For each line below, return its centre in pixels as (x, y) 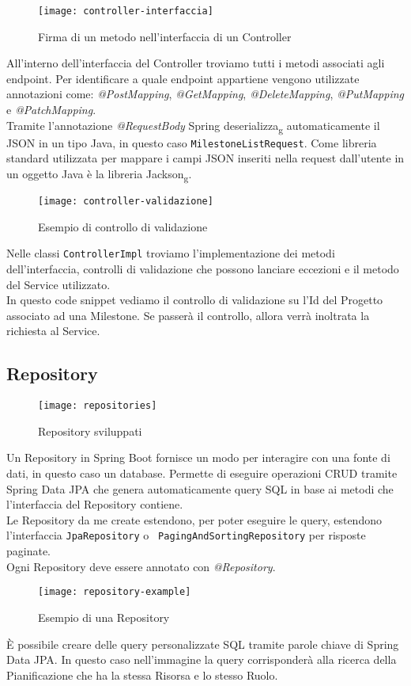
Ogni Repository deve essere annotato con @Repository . (141, 566)
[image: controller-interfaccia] (126, 11)
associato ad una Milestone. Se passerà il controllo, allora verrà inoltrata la (188, 315)
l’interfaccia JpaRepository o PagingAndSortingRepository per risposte (186, 535)
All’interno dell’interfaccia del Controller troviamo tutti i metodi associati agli (196, 63)
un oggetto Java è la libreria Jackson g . (99, 175)
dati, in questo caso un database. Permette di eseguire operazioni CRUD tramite (202, 473)
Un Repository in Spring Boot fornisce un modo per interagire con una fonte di (198, 457)
